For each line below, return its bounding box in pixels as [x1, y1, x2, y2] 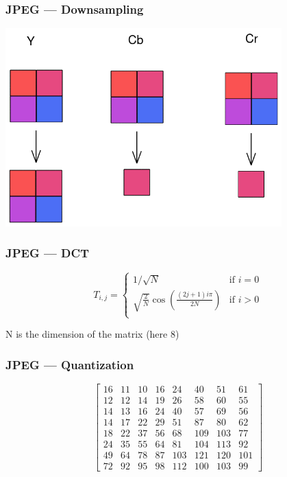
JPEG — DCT [5, 244, 90, 261]
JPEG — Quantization [5, 356, 134, 373]
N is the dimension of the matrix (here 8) [5, 327, 179, 341]
